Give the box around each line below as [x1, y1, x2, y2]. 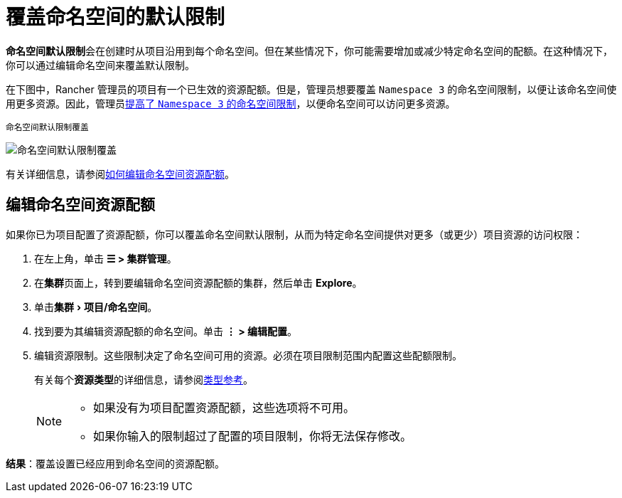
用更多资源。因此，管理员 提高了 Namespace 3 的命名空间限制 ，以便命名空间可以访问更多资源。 [6, 97, 456, 110]
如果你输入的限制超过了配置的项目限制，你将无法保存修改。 [93, 428, 412, 443]
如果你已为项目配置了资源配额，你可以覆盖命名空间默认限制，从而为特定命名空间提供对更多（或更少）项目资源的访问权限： [6, 228, 583, 240]
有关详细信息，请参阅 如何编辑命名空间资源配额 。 [6, 167, 235, 180]
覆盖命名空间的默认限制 [6, 5, 225, 29]
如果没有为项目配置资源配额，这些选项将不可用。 [93, 400, 355, 415]
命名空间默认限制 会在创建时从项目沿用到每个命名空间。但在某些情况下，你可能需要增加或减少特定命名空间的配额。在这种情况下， [6, 44, 613, 57]
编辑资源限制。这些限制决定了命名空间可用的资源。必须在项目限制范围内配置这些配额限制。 [34, 349, 462, 361]
